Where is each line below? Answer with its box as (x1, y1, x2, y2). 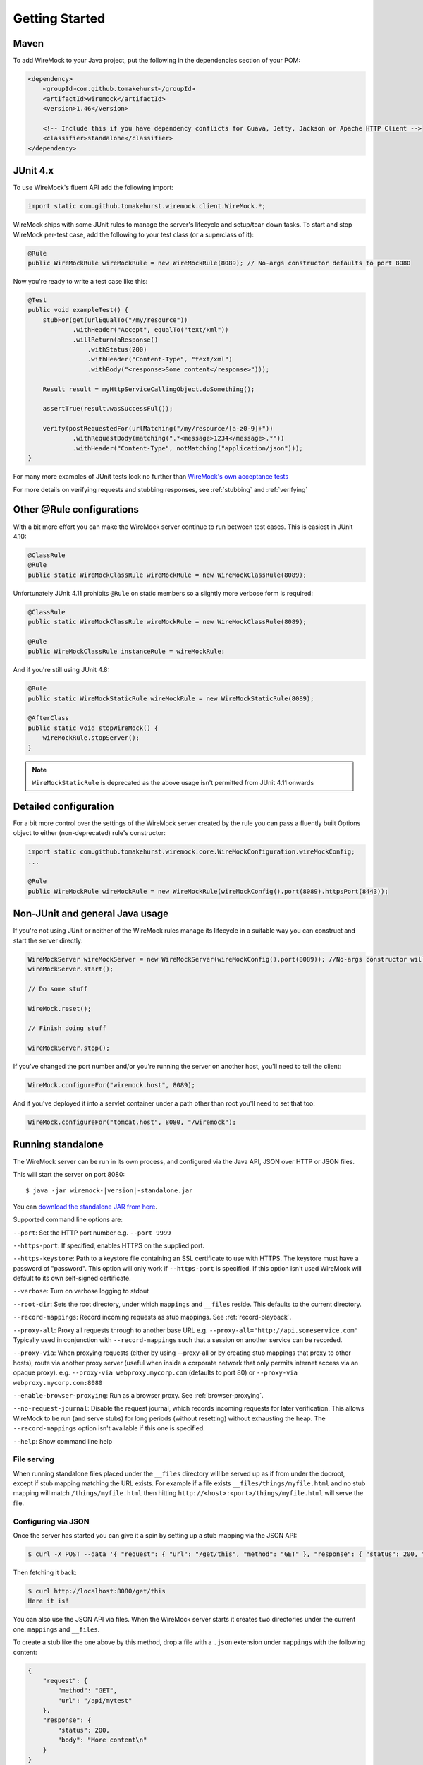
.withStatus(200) (87, 345, 147, 353)
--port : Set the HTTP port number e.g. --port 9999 (13, 1228, 171, 1237)
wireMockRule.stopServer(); (42, 734, 140, 742)
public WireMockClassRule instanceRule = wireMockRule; (27, 647, 226, 656)
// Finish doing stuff (27, 1024, 106, 1032)
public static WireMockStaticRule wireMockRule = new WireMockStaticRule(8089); (27, 694, 314, 702)
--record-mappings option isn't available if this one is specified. (13, 1424, 205, 1432)
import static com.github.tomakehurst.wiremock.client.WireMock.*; (27, 202, 266, 210)
